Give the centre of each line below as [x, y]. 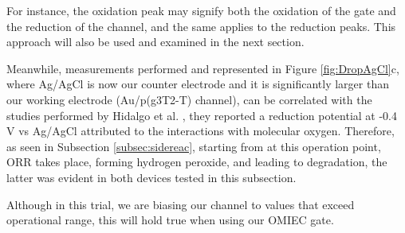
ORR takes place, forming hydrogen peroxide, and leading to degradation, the [197, 162]
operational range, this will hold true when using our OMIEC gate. [170, 220]
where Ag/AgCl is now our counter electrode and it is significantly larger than [198, 84]
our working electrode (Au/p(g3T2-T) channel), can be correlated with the [189, 99]
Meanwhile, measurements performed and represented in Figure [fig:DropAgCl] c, [203, 68]
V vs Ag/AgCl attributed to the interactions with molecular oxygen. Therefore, [201, 131]
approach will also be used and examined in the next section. [155, 42]
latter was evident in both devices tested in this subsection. [151, 177]
